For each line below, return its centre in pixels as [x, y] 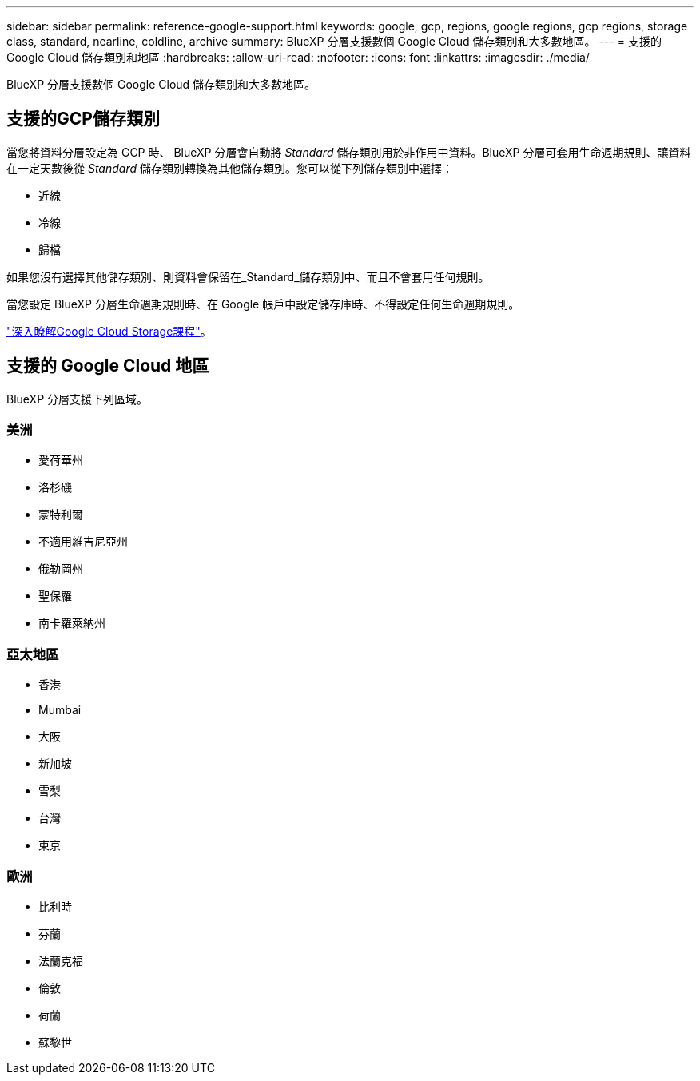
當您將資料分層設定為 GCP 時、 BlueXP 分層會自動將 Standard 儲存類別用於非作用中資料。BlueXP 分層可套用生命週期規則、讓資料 [349, 152]
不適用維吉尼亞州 [83, 542]
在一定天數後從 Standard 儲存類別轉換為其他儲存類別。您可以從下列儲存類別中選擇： [230, 168]
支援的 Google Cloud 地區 [108, 366]
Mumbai [60, 710]
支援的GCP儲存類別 [83, 119]
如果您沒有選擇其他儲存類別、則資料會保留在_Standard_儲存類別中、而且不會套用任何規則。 [248, 276]
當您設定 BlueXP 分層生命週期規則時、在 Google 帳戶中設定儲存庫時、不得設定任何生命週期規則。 [263, 304]
